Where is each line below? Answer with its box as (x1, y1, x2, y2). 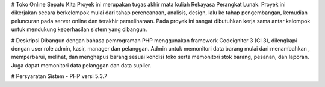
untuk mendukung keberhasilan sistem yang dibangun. (11, 26, 147, 33)
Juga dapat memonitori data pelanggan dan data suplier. (11, 61, 152, 69)
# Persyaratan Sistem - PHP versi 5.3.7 (11, 73, 108, 80)
